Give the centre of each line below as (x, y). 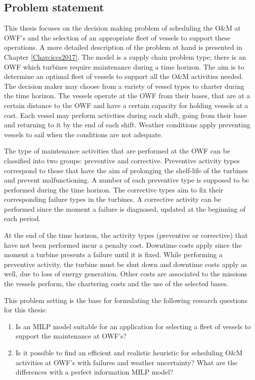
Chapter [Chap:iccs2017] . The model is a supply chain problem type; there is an (125, 57)
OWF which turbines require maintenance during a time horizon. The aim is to (124, 66)
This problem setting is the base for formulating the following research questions (126, 300)
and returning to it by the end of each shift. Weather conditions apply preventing (127, 125)
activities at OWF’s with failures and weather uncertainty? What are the (126, 362)
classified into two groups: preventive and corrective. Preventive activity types (122, 160)
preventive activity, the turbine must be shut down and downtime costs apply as (126, 264)
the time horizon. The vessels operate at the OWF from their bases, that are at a (127, 95)
